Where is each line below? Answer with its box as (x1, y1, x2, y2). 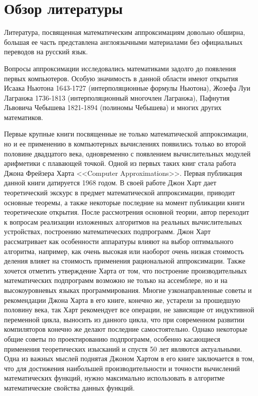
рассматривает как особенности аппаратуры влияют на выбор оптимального (4, 236, 234, 246)
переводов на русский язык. (4, 46, 88, 57)
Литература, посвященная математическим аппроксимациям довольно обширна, (4, 27, 245, 37)
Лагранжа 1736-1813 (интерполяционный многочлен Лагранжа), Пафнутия (4, 92, 230, 103)
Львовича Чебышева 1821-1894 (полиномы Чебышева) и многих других (4, 102, 222, 113)
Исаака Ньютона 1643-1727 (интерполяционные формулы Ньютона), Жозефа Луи (4, 83, 251, 93)
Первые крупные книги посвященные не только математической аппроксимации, (4, 129, 248, 139)
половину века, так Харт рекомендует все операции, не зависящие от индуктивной (4, 304, 255, 315)
